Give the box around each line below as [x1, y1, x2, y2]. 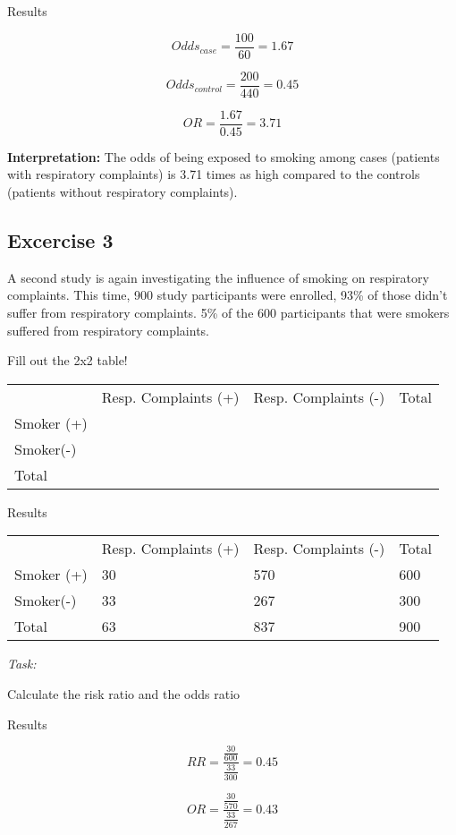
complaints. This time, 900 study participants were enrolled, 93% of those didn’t [7, 285, 448, 304]
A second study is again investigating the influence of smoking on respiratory [7, 268, 429, 286]
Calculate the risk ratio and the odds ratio [7, 684, 241, 703]
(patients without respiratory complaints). [7, 182, 238, 200]
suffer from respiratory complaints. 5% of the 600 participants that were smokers [7, 302, 450, 321]
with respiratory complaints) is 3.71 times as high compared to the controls [7, 165, 420, 183]
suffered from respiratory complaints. [7, 320, 209, 339]
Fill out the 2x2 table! [7, 351, 128, 370]
